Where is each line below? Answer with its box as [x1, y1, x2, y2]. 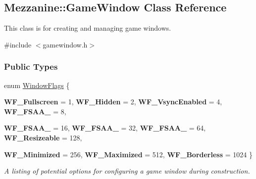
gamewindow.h [43, 39, 88, 49]
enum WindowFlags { [4, 80, 70, 90]
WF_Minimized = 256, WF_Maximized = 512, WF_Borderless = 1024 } [4, 149, 253, 159]
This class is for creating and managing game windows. [4, 23, 171, 33]
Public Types [4, 60, 58, 73]
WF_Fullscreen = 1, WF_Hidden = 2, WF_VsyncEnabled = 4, [4, 96, 222, 107]
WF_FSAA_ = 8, [4, 106, 66, 116]
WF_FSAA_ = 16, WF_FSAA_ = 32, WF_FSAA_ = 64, [4, 123, 206, 133]
